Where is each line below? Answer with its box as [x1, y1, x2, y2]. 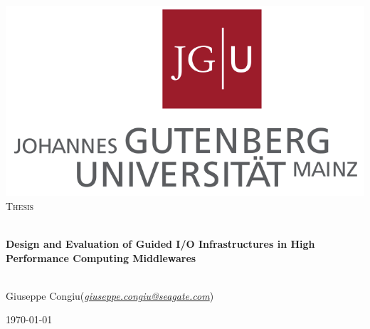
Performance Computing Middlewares [6, 250, 196, 265]
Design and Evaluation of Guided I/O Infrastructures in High [6, 236, 315, 251]
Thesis [6, 198, 34, 213]
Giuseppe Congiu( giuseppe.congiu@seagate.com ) [6, 288, 214, 303]
